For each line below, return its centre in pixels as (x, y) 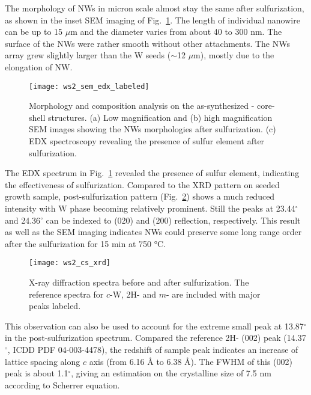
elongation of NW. (39, 66)
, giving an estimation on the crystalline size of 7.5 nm (171, 373)
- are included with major (213, 294)
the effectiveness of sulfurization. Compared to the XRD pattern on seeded (142, 184)
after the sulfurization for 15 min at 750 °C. (85, 243)
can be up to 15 (34, 32)
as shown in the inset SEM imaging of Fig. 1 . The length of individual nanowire (152, 20)
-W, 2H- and (133, 294)
